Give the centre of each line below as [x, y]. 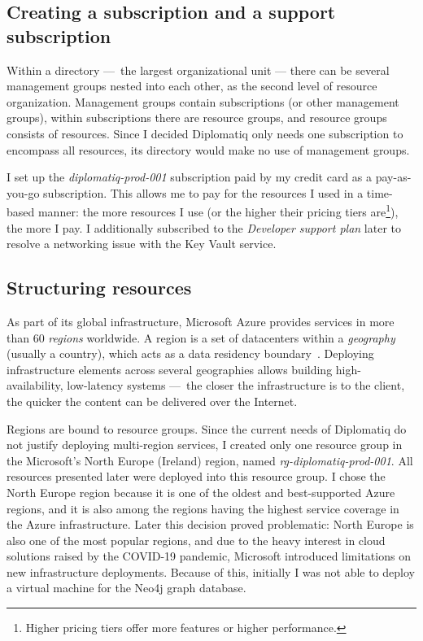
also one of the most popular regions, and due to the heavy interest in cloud [196, 540]
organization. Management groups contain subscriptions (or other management [203, 101]
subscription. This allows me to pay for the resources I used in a [203, 192]
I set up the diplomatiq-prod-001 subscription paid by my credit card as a [190, 177]
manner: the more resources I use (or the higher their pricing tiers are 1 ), [218, 210]
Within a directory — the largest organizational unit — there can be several [198, 70]
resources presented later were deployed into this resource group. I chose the [196, 476]
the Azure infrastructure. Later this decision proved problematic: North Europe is [210, 524]
